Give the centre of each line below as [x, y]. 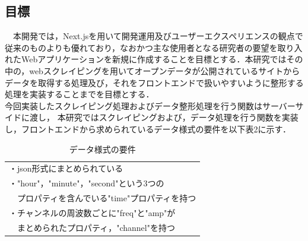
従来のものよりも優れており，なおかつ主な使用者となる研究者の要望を [141, 47]
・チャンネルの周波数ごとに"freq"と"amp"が [92, 212]
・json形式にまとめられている [66, 168]
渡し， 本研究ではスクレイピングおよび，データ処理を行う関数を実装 [164, 117]
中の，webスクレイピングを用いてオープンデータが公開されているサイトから [153, 70]
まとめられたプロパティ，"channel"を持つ [96, 227]
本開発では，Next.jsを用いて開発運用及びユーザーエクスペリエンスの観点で [158, 36]
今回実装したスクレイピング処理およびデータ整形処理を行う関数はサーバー [150, 105]
